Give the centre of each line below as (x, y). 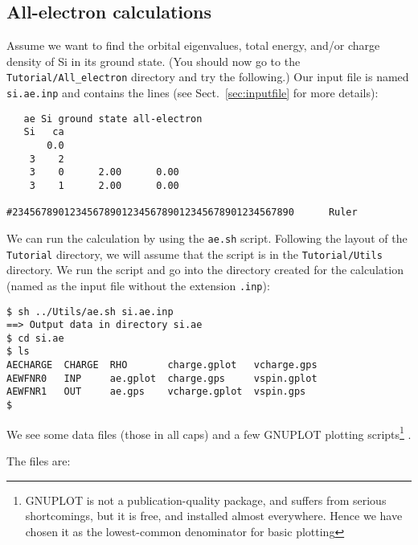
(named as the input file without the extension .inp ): (138, 285)
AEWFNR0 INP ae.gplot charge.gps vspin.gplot (162, 378)
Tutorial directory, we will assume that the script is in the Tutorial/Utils (195, 254)
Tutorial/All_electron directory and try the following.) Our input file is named (208, 77)
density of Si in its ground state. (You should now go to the (154, 61)
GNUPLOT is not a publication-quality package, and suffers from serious (206, 500)
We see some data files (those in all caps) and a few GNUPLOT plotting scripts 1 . (209, 432)
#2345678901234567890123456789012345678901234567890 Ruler (182, 213)
